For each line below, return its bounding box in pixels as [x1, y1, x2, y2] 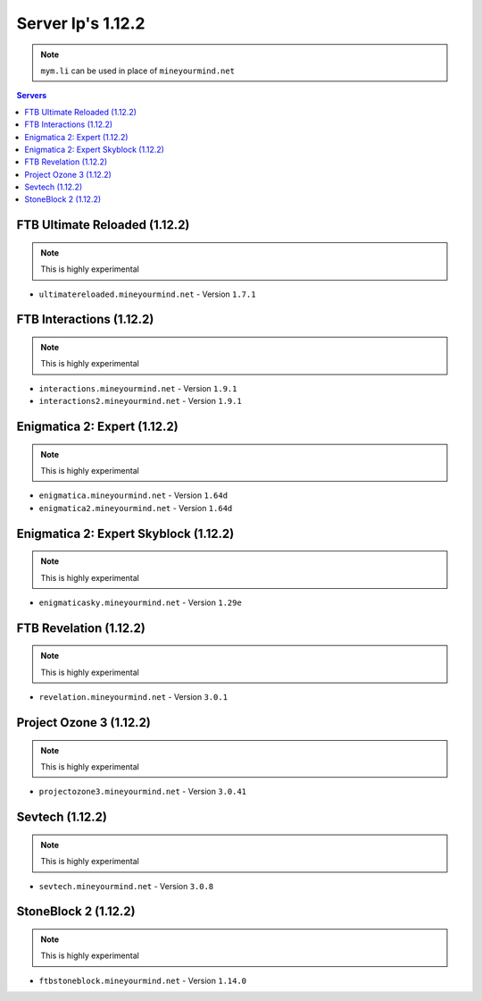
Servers [16, 90, 47, 101]
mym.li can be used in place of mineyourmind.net [40, 65, 236, 76]
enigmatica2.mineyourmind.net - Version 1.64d [38, 502, 233, 513]
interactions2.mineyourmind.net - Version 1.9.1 [38, 396, 243, 407]
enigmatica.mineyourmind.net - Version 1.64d [38, 490, 228, 500]
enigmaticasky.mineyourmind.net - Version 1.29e [38, 597, 243, 608]
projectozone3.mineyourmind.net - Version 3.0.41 [38, 786, 247, 797]
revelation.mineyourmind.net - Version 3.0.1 [38, 692, 228, 702]
